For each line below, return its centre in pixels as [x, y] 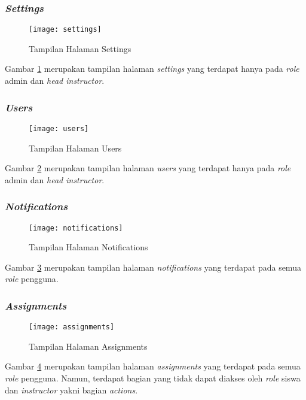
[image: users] [59, 128]
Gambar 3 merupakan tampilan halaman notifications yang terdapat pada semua [153, 267]
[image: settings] [65, 30]
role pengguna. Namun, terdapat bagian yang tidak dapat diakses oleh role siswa [153, 378]
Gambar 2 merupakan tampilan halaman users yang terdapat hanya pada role [148, 168]
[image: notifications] [76, 228]
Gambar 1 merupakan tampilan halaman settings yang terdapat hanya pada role [152, 69]
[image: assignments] [72, 327]
